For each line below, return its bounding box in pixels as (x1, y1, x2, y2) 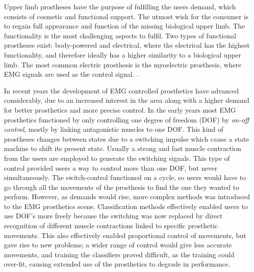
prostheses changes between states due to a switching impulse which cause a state (4, 133, 250, 144)
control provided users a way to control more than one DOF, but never (4, 162, 218, 173)
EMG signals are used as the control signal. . (4, 69, 139, 79)
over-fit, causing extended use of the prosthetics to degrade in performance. (4, 259, 230, 269)
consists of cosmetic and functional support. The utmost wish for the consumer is (4, 11, 249, 21)
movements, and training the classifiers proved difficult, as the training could (4, 249, 234, 259)
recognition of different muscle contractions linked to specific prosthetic (4, 220, 218, 231)
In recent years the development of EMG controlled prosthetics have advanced (4, 85, 239, 95)
